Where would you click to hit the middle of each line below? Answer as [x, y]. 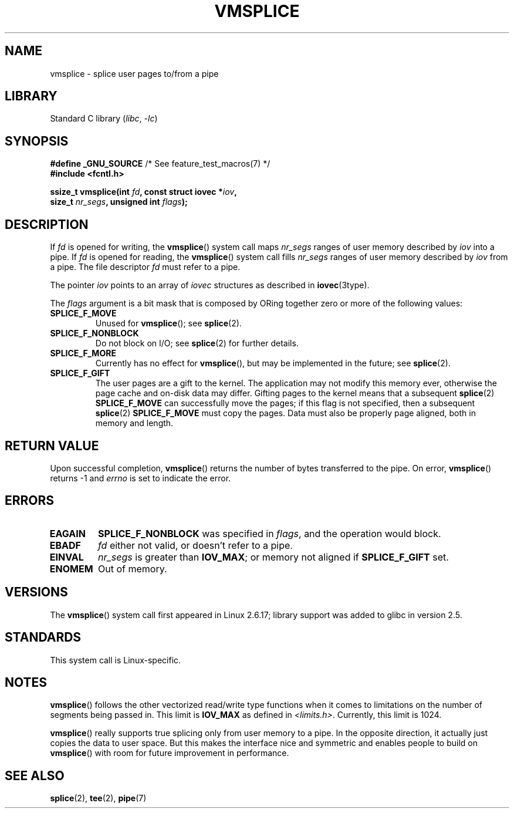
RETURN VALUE [52, 446]
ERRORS [30, 501]
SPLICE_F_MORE [83, 353]
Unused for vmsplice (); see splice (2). [168, 323]
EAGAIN [67, 533]
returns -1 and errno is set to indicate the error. [141, 478]
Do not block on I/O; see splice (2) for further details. [197, 343]
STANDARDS [43, 637]
